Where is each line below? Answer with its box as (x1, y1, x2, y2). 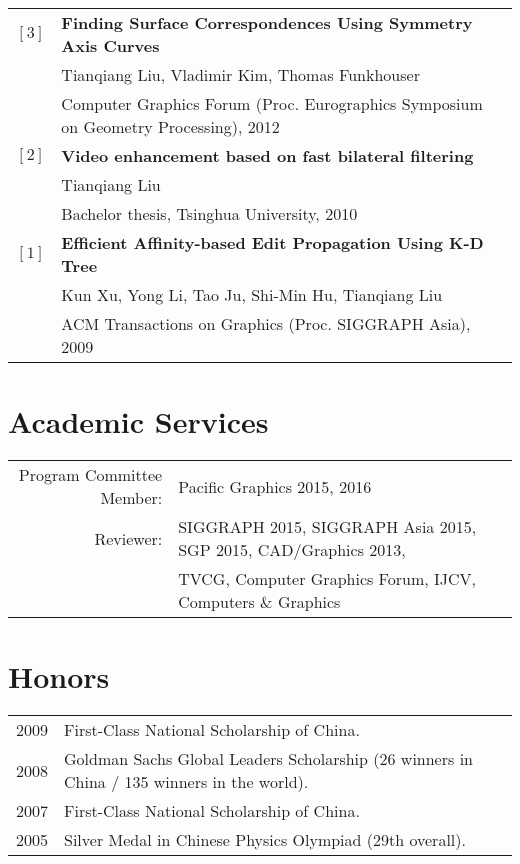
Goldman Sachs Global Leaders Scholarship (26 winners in (64, 747, 473, 771)
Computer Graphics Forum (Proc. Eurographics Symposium (61, 92, 483, 115)
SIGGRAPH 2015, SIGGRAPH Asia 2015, (178, 515, 477, 539)
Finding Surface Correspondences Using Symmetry (61, 11, 473, 34)
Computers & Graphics (178, 590, 341, 614)
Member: (100, 486, 163, 510)
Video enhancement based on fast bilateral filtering (61, 144, 474, 167)
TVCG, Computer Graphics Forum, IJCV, (178, 567, 477, 591)
